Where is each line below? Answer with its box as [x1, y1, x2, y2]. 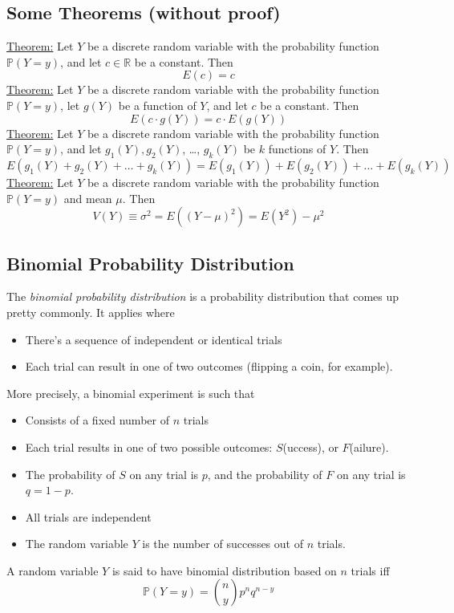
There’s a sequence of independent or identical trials [25, 331, 282, 347]
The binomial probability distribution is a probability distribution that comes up [6, 288, 399, 305]
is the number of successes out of [142, 535, 303, 552]
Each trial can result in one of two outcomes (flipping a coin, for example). [25, 358, 393, 375]
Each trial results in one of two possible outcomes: [25, 438, 273, 455]
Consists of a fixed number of [25, 412, 169, 428]
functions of [268, 140, 326, 157]
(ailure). [349, 438, 389, 455]
